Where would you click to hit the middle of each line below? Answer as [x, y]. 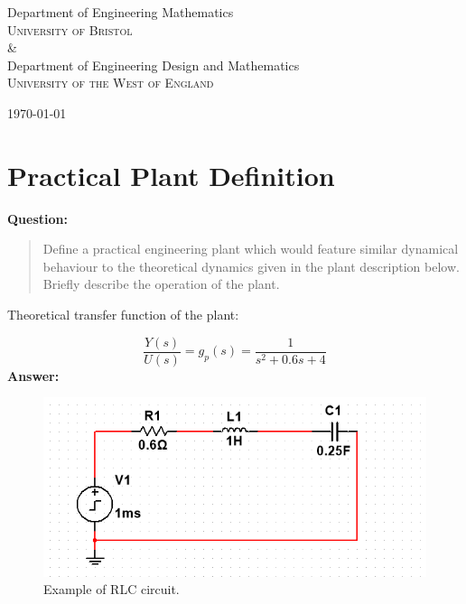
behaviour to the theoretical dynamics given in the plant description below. [251, 266]
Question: [37, 218]
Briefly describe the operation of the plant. [161, 284]
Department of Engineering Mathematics [121, 12]
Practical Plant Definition [171, 175]
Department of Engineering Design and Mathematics [154, 65]
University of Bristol [70, 29]
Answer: [33, 375]
